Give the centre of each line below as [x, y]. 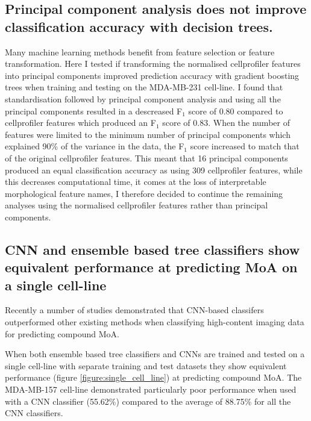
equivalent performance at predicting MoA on [151, 267]
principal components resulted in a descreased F [94, 111]
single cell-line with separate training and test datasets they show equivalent [146, 365]
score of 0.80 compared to [236, 111]
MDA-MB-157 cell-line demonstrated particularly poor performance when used [151, 389]
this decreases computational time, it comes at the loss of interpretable [136, 182]
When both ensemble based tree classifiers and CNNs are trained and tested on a [155, 354]
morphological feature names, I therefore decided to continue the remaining [144, 193]
